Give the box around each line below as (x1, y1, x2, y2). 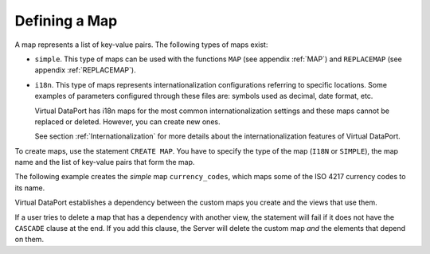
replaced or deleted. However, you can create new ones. (34, 116, 221, 127)
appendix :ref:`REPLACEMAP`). (34, 65, 136, 75)
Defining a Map (14, 12, 118, 29)
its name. (14, 183, 45, 193)
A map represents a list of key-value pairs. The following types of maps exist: (14, 40, 268, 49)
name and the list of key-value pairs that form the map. (14, 158, 195, 167)
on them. (14, 235, 44, 244)
